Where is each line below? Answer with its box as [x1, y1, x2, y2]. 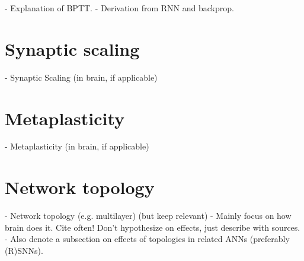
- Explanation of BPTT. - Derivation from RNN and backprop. [5, 2, 234, 14]
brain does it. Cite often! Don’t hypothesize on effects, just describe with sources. [5, 221, 300, 233]
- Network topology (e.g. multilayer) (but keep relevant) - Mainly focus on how [5, 209, 292, 222]
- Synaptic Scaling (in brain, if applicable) [5, 71, 158, 83]
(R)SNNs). [5, 244, 43, 256]
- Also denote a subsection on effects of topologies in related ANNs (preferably [5, 233, 290, 245]
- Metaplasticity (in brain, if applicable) [5, 140, 149, 152]
